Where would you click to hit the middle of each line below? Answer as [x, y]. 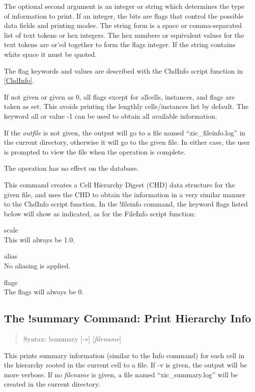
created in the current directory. [52, 384]
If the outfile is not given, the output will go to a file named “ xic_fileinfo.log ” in [125, 132]
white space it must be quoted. [50, 54]
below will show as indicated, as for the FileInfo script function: [100, 213]
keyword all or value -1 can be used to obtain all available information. [111, 116]
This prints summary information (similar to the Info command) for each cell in [124, 355]
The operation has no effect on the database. [71, 168]
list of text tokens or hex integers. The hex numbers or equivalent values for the [124, 35]
